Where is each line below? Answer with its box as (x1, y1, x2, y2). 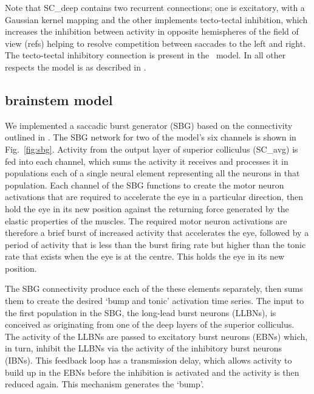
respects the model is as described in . (5, 60, 146, 73)
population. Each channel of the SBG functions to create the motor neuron (5, 178, 284, 191)
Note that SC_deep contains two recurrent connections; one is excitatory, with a (5, 1, 305, 13)
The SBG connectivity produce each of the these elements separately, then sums (5, 282, 303, 295)
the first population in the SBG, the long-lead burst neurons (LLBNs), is (5, 306, 276, 319)
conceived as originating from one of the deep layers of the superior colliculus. (5, 318, 295, 331)
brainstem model (5, 90, 113, 109)
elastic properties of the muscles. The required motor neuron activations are (5, 214, 287, 227)
